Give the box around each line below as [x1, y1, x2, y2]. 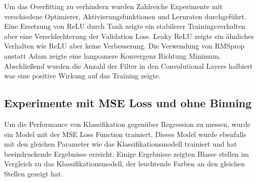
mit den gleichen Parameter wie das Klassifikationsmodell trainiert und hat [4, 139, 237, 149]
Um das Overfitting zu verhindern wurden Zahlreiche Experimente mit [4, 1, 223, 11]
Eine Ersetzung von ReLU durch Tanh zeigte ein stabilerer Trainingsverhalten [4, 21, 246, 31]
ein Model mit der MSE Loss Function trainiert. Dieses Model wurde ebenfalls [4, 128, 246, 139]
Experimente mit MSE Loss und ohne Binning [4, 95, 252, 111]
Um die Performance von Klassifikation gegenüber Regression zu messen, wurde [4, 118, 250, 129]
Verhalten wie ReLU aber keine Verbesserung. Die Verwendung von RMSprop [4, 40, 245, 51]
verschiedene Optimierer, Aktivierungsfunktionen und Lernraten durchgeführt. [4, 11, 246, 21]
